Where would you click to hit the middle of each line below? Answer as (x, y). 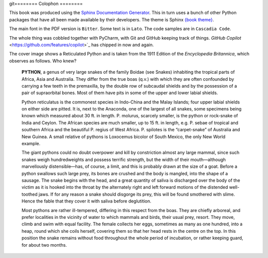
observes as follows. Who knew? (43, 61)
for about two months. (44, 245)
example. (31, 144)
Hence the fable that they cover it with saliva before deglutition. (86, 201)
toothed (30, 194)
